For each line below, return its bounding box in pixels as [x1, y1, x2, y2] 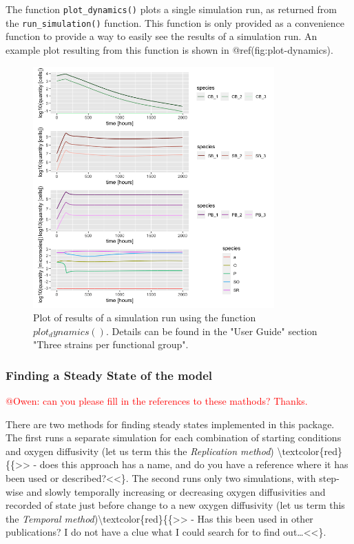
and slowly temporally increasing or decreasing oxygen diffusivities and [26, 484, 326, 498]
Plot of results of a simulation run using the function [33, 310, 256, 325]
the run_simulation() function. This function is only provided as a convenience [6, 15, 345, 30]
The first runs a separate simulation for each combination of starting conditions [6, 430, 342, 445]
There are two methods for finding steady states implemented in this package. [6, 416, 335, 431]
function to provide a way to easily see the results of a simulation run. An [6, 29, 317, 43]
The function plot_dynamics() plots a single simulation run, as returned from [6, 2, 337, 16]
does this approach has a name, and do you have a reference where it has [39, 457, 348, 472]
